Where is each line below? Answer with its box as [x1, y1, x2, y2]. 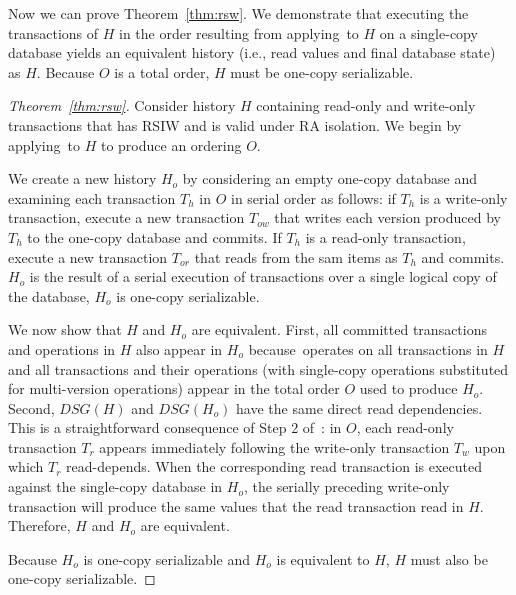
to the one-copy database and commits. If [27, 226, 282, 247]
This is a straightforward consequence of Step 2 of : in [8, 417, 342, 438]
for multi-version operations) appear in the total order [8, 378, 340, 399]
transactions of [8, 22, 99, 43]
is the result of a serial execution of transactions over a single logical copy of [29, 266, 497, 287]
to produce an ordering [100, 134, 242, 155]
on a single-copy [379, 22, 478, 43]
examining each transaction [8, 187, 176, 208]
